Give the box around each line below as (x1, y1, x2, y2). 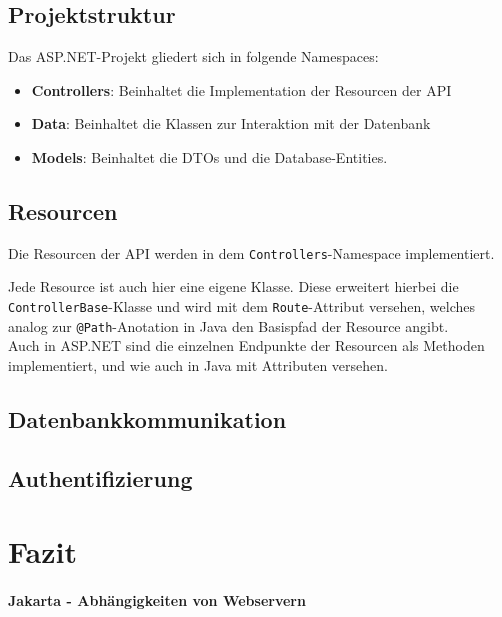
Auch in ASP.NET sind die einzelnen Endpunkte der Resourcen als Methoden (8, 335, 485, 356)
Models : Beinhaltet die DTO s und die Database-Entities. (31, 146, 388, 167)
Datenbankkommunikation (8, 403, 287, 434)
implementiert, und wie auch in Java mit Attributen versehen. (8, 354, 388, 375)
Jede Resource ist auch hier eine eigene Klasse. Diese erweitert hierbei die (8, 276, 459, 297)
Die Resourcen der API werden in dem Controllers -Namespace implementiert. (8, 242, 495, 263)
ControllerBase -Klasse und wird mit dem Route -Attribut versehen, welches (8, 296, 475, 317)
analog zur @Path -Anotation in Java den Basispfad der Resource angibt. (8, 315, 449, 336)
